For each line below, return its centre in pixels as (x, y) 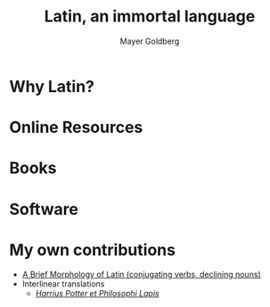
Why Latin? (52, 86)
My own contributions (93, 249)
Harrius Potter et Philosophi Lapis (97, 294)
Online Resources (76, 128)
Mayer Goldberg (150, 41)
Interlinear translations (63, 284)
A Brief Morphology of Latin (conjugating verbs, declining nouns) (141, 275)
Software (44, 209)
